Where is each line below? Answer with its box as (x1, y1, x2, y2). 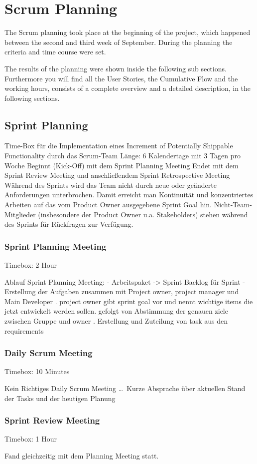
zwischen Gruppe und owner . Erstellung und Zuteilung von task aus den (4, 316, 228, 326)
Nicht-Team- (214, 199, 252, 210)
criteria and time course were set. (4, 46, 106, 57)
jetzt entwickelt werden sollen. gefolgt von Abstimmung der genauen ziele (4, 306, 228, 316)
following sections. (4, 92, 60, 103)
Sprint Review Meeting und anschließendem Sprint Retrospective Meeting (4, 170, 230, 180)
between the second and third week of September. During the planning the (4, 36, 233, 47)
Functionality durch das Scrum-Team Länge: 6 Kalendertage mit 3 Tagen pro (4, 150, 241, 161)
